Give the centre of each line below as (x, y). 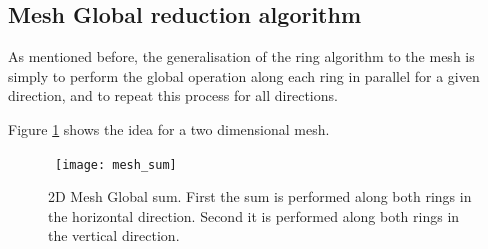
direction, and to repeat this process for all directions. (173, 95)
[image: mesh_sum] (116, 164)
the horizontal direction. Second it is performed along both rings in (254, 215)
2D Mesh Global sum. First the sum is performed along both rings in (260, 196)
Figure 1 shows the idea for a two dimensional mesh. (169, 128)
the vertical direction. (114, 235)
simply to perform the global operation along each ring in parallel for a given (244, 75)
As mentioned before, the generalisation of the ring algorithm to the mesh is (241, 56)
